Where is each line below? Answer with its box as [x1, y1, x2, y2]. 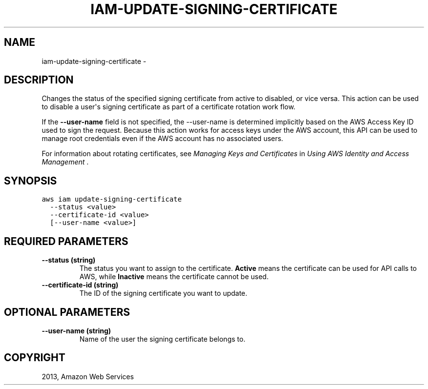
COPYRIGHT [4, 351, 65, 364]
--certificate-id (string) [42, 281, 119, 289]
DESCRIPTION [4, 74, 74, 86]
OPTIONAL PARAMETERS [4, 306, 130, 318]
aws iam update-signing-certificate [42, 195, 182, 204]
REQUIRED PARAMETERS [4, 235, 128, 247]
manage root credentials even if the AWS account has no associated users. [42, 134, 283, 143]
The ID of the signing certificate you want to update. [79, 289, 248, 298]
